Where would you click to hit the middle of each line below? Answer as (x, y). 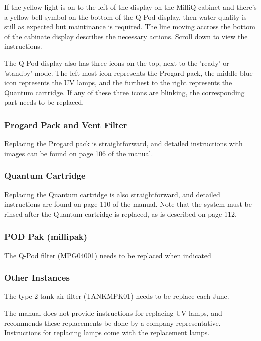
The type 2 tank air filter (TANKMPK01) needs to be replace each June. (117, 296)
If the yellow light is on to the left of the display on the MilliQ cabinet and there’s (130, 7)
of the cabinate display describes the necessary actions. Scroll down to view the (126, 36)
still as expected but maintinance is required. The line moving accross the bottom (130, 26)
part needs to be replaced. (44, 102)
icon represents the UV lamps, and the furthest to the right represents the (118, 83)
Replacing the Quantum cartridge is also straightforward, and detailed (112, 194)
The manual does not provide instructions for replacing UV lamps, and (113, 313)
